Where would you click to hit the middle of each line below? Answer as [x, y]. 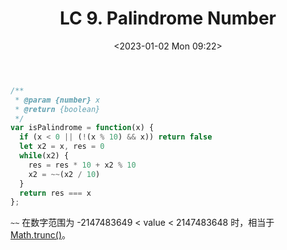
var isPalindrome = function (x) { [82, 128]
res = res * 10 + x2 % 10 [82, 165]
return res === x [55, 193]
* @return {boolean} [57, 109]
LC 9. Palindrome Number [168, 18]
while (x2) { [44, 156]
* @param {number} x [57, 100]
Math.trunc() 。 [41, 235]
